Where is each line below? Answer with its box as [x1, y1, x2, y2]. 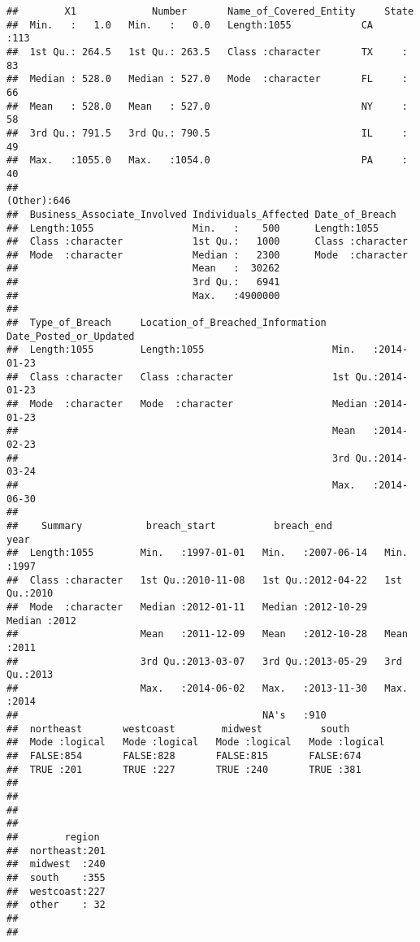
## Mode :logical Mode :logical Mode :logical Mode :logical [6, 736, 385, 749]
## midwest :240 [6, 858, 106, 870]
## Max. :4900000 [6, 289, 280, 302]
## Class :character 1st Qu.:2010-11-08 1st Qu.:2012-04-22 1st [6, 574, 402, 586]
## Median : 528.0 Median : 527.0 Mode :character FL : [6, 73, 408, 85]
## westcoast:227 [6, 885, 106, 897]
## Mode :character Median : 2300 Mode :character [6, 249, 408, 261]
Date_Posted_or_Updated [6, 330, 135, 342]
